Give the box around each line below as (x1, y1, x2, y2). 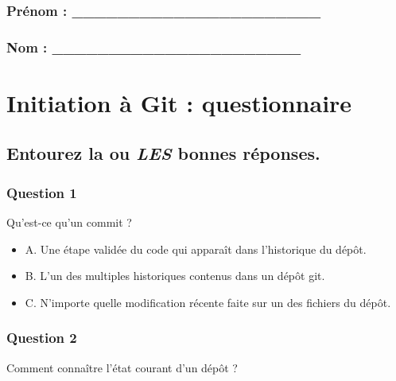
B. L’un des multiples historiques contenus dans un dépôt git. (25, 267, 325, 284)
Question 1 (6, 182, 77, 202)
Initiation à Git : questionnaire (6, 86, 352, 119)
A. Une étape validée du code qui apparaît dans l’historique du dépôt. (25, 240, 367, 257)
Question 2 (6, 328, 77, 348)
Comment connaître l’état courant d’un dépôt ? (6, 359, 238, 375)
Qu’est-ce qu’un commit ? (6, 214, 132, 231)
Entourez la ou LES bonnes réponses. (6, 141, 320, 165)
